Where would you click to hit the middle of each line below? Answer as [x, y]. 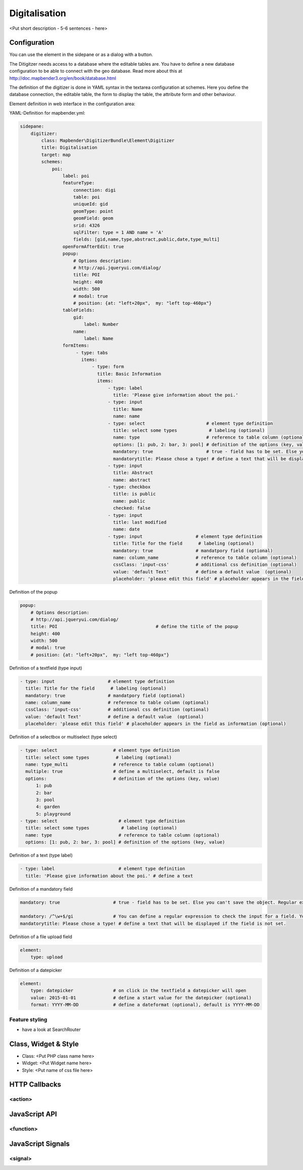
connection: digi [95, 190]
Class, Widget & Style [44, 1044]
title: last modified [140, 522]
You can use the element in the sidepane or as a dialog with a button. [81, 55]
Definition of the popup [33, 592]
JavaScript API [33, 1114]
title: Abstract [133, 473]
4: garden [48, 807]
